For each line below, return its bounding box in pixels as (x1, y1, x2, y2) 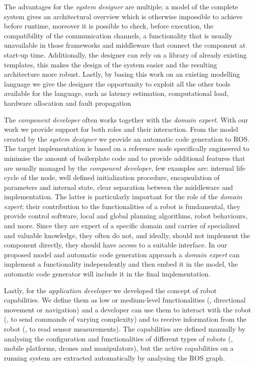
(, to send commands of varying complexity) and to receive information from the (4, 314, 247, 324)
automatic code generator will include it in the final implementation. (4, 269, 211, 279)
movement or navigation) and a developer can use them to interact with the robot (4, 304, 252, 314)
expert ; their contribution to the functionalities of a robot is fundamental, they (4, 201, 241, 211)
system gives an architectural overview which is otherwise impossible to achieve (4, 11, 243, 21)
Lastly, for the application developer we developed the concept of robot (4, 285, 217, 295)
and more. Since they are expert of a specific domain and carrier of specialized (4, 220, 240, 231)
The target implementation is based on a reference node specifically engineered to (4, 143, 250, 153)
